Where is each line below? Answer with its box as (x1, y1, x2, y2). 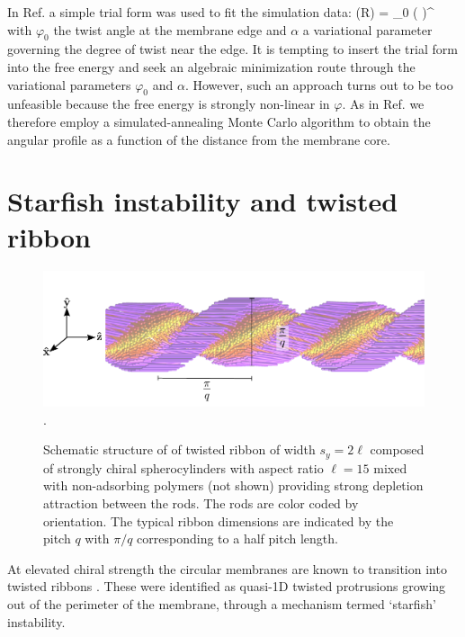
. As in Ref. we (342, 94, 425, 113)
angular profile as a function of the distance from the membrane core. (7, 130, 390, 148)
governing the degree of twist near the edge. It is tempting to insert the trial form (7, 40, 458, 58)
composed (370, 440, 425, 459)
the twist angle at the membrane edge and (53, 20, 287, 39)
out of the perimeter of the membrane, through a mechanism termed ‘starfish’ (7, 595, 436, 614)
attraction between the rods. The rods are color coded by (43, 494, 359, 513)
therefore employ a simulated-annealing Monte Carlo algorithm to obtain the (7, 112, 431, 130)
